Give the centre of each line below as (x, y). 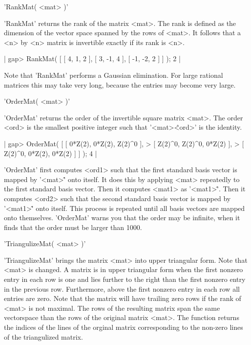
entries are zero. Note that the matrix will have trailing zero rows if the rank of (123, 298)
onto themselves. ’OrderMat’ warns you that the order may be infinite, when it (122, 218)
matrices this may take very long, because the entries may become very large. (120, 84)
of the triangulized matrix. (43, 336)
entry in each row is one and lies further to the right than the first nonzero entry (125, 279)
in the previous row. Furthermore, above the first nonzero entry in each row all (122, 288)
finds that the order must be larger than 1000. (73, 227)
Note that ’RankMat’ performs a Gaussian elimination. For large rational (114, 75)
